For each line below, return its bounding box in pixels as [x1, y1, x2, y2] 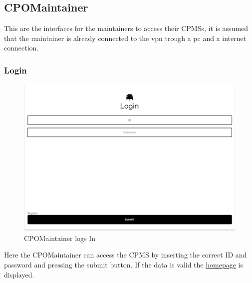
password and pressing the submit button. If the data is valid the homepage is [4, 259, 243, 269]
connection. [4, 42, 39, 53]
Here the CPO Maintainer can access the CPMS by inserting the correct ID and [4, 249, 247, 260]
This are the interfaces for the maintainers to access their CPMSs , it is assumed [4, 23, 249, 33]
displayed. [4, 269, 34, 279]
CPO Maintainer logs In [24, 232, 96, 243]
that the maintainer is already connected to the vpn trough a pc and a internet [4, 32, 247, 43]
